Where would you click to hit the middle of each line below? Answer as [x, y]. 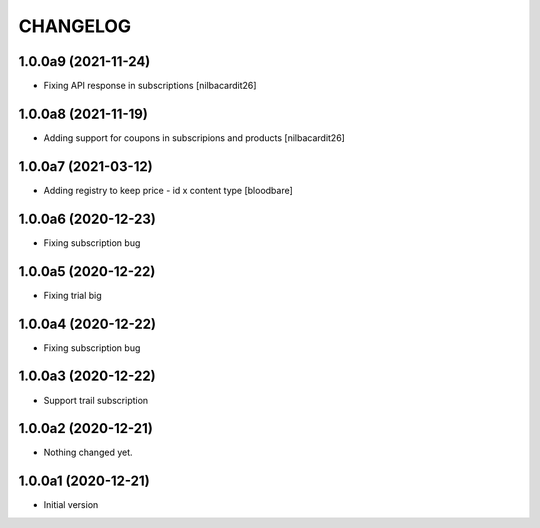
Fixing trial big [72, 295]
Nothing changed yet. [88, 452]
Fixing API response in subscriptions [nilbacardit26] [150, 86]
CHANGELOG [75, 26]
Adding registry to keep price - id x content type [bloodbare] [168, 190]
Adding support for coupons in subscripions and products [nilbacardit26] [194, 137]
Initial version [71, 505]
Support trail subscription [96, 400]
